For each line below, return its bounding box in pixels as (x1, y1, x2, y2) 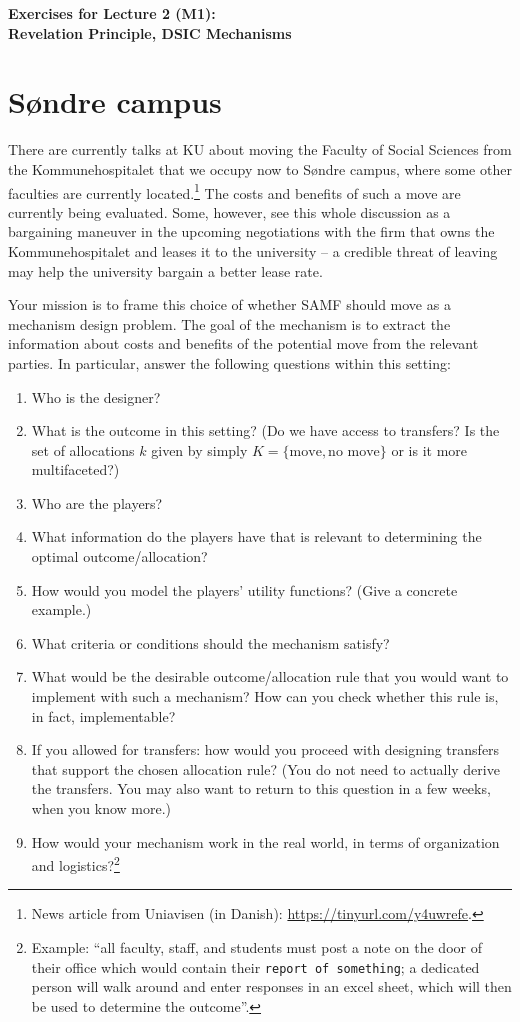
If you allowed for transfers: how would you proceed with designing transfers (31, 739, 500, 760)
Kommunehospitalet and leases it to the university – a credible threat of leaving (8, 240, 498, 261)
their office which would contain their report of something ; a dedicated (31, 956, 480, 977)
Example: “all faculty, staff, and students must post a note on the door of (31, 937, 482, 958)
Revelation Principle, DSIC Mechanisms (8, 22, 292, 43)
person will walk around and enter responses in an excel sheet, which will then (31, 976, 512, 997)
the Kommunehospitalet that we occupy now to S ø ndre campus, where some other (8, 158, 512, 179)
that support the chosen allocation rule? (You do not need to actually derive (31, 758, 500, 779)
